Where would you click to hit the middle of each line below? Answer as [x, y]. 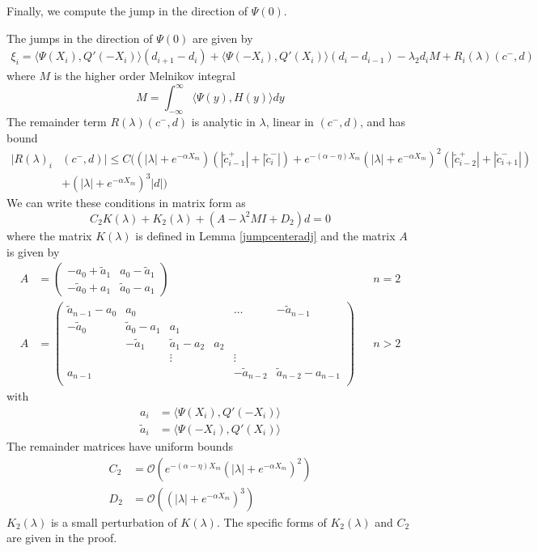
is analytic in [223, 122]
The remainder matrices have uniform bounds [120, 446]
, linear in [290, 122]
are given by [222, 38]
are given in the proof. [62, 538]
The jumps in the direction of [80, 38]
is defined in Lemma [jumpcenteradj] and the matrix [265, 235]
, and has [383, 122]
